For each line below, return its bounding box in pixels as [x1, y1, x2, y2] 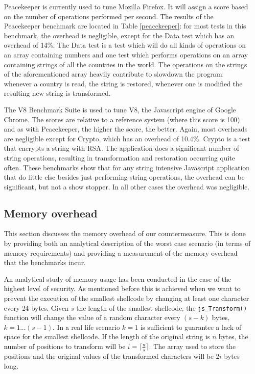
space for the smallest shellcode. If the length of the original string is [4, 331, 210, 342]
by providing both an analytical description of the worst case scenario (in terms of [4, 238, 251, 248]
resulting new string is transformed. [4, 88, 111, 98]
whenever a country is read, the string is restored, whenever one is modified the [4, 78, 243, 88]
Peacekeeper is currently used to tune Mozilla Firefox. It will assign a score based [4, 1, 248, 11]
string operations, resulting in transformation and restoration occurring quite [4, 152, 235, 162]
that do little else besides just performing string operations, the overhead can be [4, 172, 245, 182]
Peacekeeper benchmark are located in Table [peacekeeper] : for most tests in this [4, 21, 246, 31]
